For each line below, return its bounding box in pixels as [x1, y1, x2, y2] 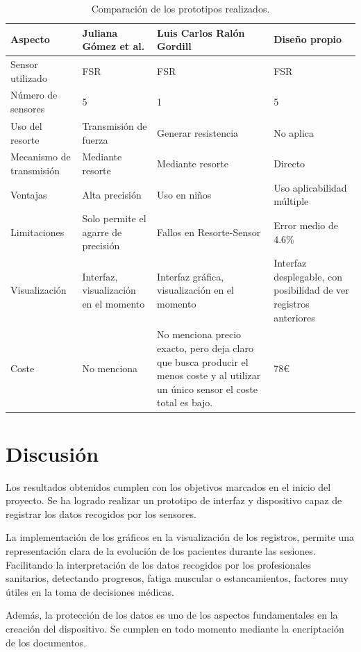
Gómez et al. [82, 39, 145, 53]
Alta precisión [82, 187, 142, 201]
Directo [274, 156, 305, 171]
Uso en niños [157, 187, 212, 201]
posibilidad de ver [274, 283, 349, 297]
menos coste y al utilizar [157, 368, 261, 383]
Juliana [82, 25, 118, 40]
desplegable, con [274, 269, 342, 283]
